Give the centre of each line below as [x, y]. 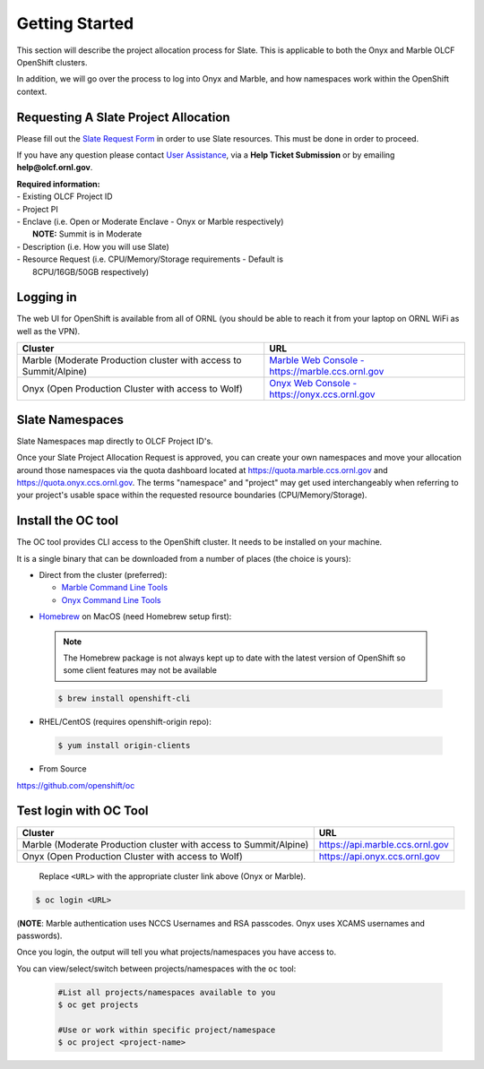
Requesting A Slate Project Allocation [123, 117]
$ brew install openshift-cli [124, 698]
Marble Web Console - [317, 360]
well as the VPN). [48, 331]
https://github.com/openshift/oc [76, 785]
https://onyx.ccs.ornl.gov [322, 394]
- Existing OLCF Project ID [65, 196]
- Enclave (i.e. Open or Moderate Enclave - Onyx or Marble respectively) [150, 221]
